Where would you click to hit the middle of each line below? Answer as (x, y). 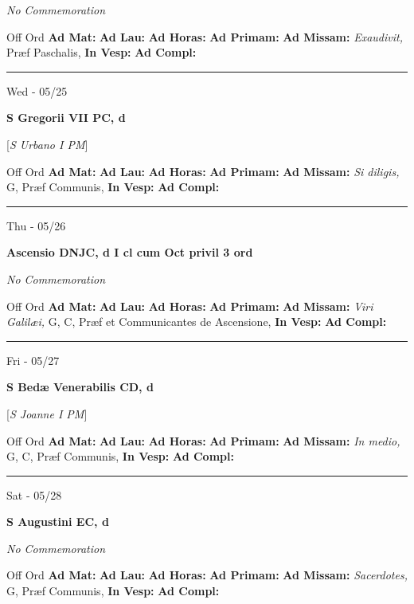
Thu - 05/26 (36, 225)
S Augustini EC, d (58, 522)
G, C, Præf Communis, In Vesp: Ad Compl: (120, 456)
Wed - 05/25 (37, 90)
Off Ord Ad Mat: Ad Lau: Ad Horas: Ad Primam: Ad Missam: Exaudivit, (205, 36)
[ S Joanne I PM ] (47, 413)
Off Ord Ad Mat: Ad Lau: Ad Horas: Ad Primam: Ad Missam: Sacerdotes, (207, 575)
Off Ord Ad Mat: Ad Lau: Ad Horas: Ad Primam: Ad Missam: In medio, (203, 440)
